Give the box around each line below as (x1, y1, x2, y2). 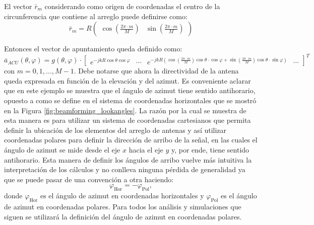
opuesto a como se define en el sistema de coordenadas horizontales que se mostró (4, 95, 257, 106)
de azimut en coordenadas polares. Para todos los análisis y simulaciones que (4, 201, 241, 211)
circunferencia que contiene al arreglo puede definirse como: (4, 11, 187, 21)
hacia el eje (129, 144, 163, 155)
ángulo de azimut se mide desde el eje (4, 144, 120, 155)
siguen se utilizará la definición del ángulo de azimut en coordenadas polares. (4, 211, 242, 221)
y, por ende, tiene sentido (171, 144, 249, 155)
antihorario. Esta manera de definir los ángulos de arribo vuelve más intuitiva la (4, 154, 252, 165)
